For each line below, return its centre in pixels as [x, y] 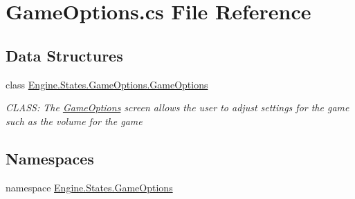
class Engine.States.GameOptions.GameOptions [107, 84]
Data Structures [64, 55]
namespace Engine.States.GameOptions [89, 187]
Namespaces [50, 158]
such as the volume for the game [74, 121]
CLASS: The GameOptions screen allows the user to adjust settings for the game [177, 107]
